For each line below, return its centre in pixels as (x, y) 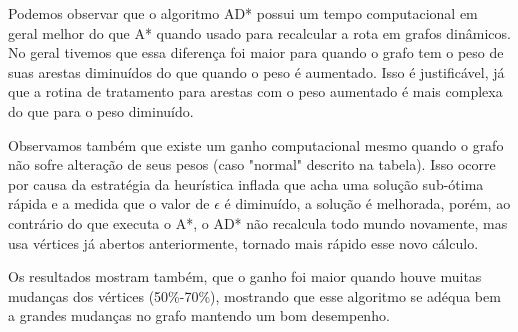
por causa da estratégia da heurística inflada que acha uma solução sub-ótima (246, 183)
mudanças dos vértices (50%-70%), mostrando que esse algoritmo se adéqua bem (254, 295)
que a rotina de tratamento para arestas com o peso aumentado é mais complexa (255, 91)
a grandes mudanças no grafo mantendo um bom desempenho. (199, 315)
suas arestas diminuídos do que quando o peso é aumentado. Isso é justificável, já (256, 71)
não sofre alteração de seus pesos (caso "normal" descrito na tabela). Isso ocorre (252, 164)
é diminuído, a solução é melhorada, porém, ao (367, 203)
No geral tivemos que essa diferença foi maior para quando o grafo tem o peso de (256, 52)
